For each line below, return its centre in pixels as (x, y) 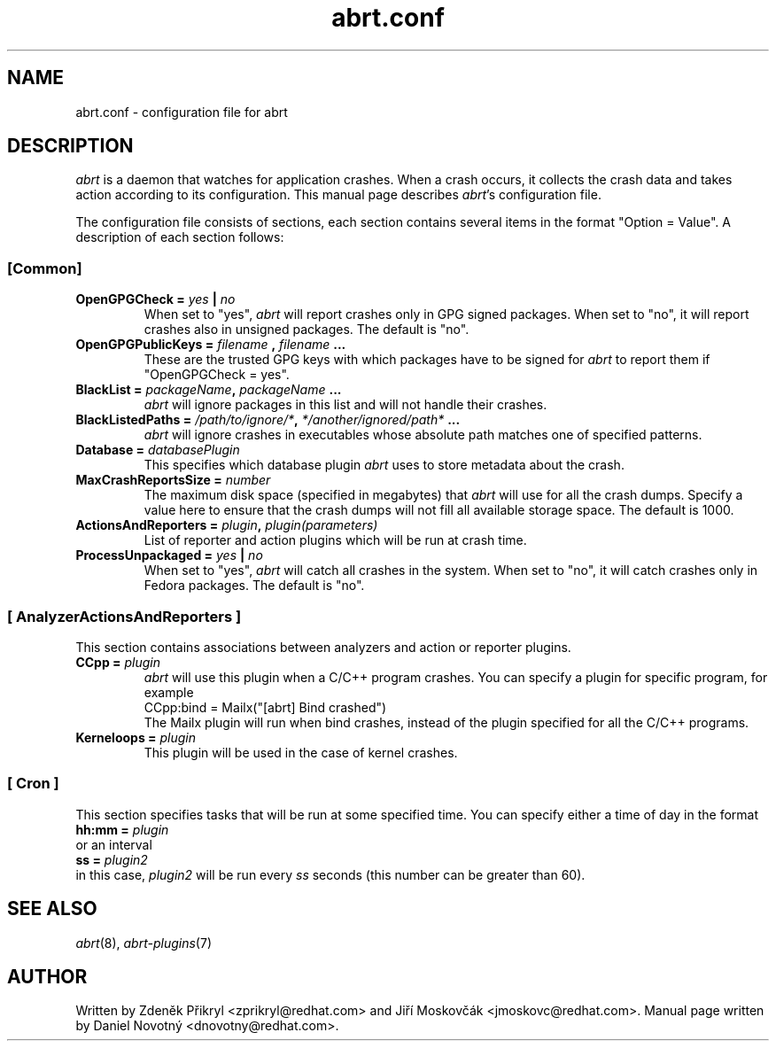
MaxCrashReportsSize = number (173, 480)
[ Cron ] (33, 784)
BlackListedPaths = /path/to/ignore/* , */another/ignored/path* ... (268, 420)
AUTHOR (47, 976)
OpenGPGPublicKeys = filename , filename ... (211, 345)
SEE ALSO (52, 909)
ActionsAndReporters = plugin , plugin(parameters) (227, 525)
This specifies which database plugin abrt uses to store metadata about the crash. (384, 465)
